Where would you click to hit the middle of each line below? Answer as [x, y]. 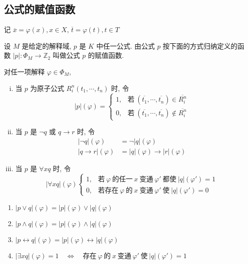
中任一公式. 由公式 [125, 45]
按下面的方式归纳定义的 [200, 45]
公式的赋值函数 [40, 9]
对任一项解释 [24, 71]
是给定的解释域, [46, 45]
